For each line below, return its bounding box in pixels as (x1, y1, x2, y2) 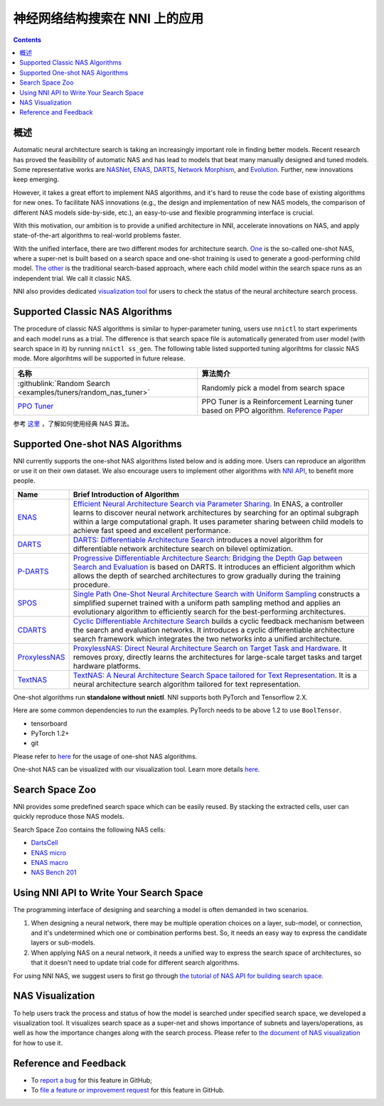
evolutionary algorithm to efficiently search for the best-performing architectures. (73, 606, 346, 616)
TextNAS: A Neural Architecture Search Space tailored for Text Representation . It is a (73, 670, 357, 680)
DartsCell (31, 839, 58, 847)
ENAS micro (31, 848, 67, 857)
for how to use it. (13, 1038, 63, 1047)
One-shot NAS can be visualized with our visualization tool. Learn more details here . (13, 765, 260, 774)
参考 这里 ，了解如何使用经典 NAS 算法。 (13, 419, 133, 428)
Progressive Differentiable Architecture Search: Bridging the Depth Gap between (73, 553, 343, 563)
